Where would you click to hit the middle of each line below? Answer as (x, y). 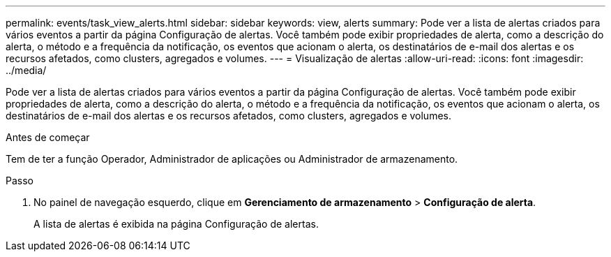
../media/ (26, 70)
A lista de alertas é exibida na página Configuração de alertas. (176, 224)
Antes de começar (48, 137)
